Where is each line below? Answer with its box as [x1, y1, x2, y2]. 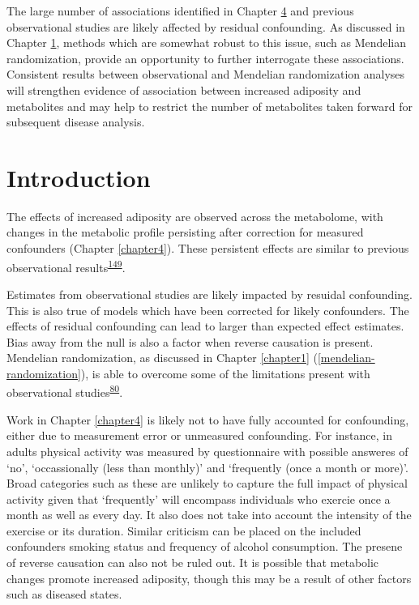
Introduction [6, 160, 151, 194]
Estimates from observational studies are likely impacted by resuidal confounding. [6, 285, 413, 302]
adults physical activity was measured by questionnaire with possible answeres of [6, 442, 408, 459]
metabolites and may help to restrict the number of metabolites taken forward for [6, 97, 413, 114]
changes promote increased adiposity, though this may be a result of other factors [6, 569, 412, 586]
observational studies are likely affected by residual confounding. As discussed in [6, 18, 405, 35]
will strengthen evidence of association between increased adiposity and [6, 81, 361, 98]
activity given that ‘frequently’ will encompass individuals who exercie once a [6, 490, 391, 507]
